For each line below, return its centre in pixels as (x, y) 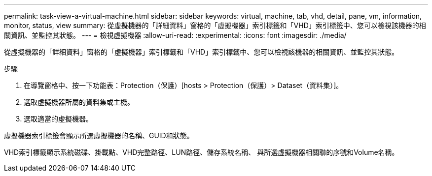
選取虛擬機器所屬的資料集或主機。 (79, 102)
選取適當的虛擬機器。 (58, 119)
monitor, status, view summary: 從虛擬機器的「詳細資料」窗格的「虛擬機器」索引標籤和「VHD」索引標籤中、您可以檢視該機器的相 (215, 25)
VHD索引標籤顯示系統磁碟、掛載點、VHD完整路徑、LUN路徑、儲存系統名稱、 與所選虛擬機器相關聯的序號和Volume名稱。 (201, 152)
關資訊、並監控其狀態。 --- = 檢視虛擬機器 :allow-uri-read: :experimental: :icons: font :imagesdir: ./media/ (175, 35)
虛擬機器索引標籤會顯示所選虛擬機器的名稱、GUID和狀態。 (99, 135)
